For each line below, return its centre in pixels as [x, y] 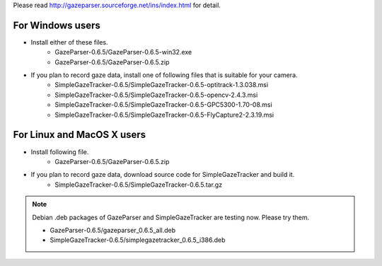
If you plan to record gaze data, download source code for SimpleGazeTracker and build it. [163, 175]
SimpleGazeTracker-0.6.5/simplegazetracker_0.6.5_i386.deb [138, 240]
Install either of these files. [70, 42]
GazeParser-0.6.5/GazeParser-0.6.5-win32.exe [123, 52]
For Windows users [57, 25]
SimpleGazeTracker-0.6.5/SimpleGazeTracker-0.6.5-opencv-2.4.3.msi [156, 95]
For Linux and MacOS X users [80, 135]
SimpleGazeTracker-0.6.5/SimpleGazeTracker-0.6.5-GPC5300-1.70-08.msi [163, 105]
